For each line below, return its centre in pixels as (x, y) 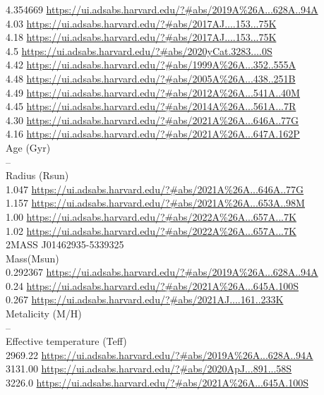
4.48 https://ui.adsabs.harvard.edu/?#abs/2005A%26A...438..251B (151, 78)
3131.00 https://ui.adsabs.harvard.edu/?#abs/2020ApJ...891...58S (149, 369)
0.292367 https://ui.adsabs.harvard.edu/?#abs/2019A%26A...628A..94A (162, 272)
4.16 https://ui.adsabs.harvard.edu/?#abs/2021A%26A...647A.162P (153, 134)
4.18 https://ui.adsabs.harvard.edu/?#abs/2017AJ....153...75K (141, 37)
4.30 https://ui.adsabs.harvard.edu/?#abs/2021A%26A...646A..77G (152, 120)
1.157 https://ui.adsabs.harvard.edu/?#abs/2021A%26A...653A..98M (155, 203)
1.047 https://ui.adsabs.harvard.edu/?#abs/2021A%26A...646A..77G (155, 189)
